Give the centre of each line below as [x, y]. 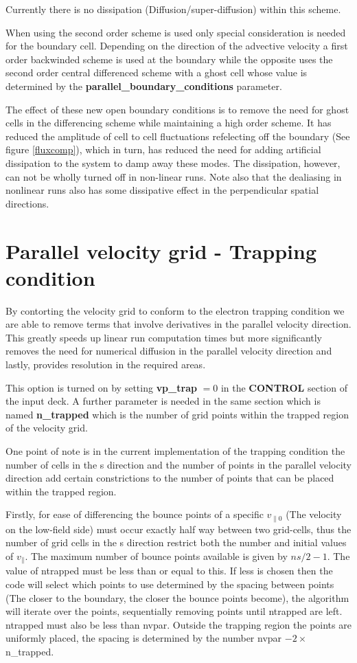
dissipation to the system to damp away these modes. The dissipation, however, [173, 162]
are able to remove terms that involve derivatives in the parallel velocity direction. [178, 324]
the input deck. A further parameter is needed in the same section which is [163, 401]
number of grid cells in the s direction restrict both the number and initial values [176, 542]
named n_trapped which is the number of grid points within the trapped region [177, 414]
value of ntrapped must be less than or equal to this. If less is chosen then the [169, 571]
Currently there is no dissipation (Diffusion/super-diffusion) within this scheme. [173, 9]
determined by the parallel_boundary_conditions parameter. [144, 86]
